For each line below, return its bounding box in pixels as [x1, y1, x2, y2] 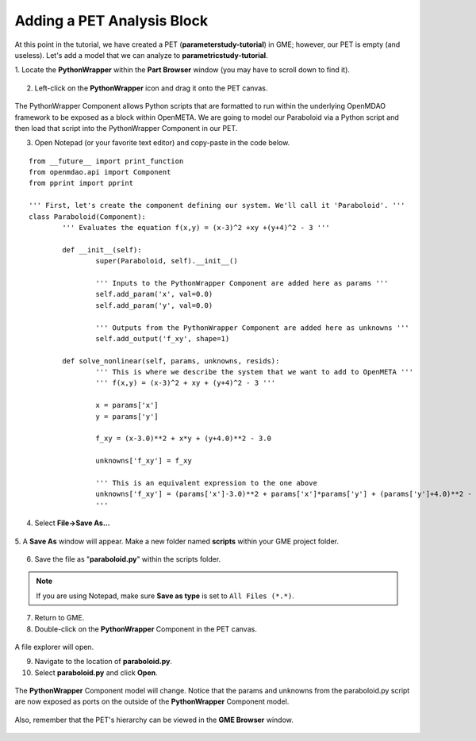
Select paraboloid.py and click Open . [34, 667, 158, 678]
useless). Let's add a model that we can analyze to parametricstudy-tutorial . [14, 50, 269, 60]
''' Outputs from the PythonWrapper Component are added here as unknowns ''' [95, 323, 410, 332]
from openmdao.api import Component [29, 167, 171, 177]
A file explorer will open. [14, 642, 94, 651]
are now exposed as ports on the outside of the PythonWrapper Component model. [14, 697, 290, 706]
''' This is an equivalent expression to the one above [95, 478, 317, 487]
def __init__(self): [62, 245, 142, 254]
